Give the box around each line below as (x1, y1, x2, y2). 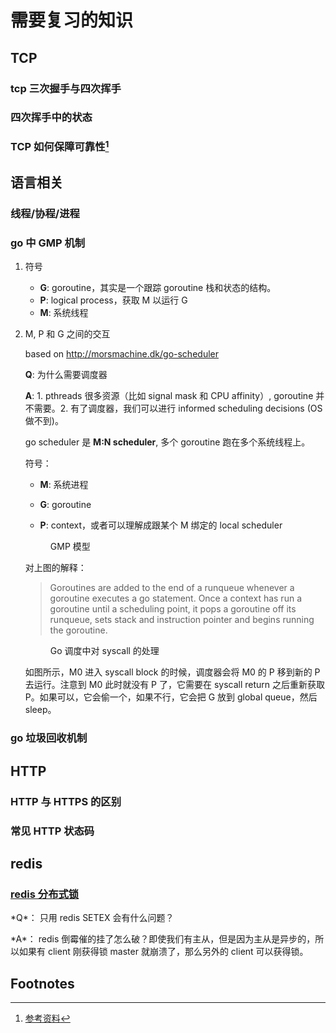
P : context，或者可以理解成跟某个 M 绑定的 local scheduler (39, 519, 283, 531)
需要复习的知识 (10, 9, 134, 32)
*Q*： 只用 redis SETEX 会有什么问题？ (10, 912, 175, 924)
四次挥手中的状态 (10, 111, 93, 125)
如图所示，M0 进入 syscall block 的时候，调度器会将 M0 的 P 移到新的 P (24, 666, 321, 678)
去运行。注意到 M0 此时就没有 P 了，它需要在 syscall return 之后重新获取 (24, 679, 326, 691)
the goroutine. (49, 624, 108, 636)
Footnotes (10, 975, 75, 992)
